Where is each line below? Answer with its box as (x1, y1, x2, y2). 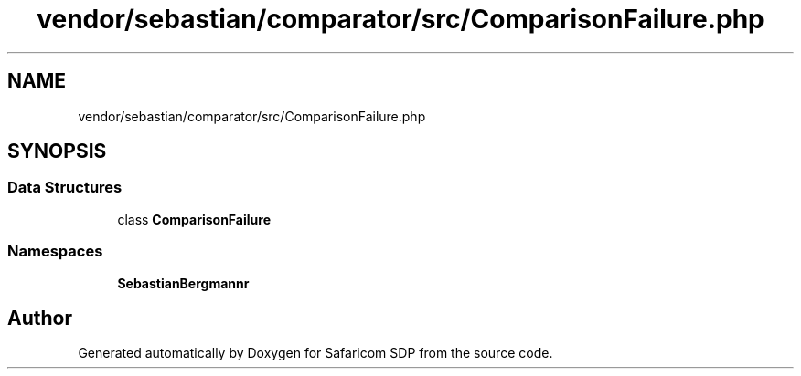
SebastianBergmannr (117, 275, 250, 291)
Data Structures (7, 178, 123, 197)
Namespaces (7, 242, 103, 261)
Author (7, 306, 72, 329)
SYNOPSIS (7, 140, 107, 163)
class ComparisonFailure (117, 211, 271, 227)
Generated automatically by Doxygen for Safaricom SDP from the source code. (78, 345, 553, 361)
